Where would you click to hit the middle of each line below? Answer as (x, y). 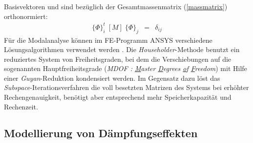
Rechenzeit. (21, 106)
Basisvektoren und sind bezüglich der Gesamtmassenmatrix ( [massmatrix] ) (116, 6)
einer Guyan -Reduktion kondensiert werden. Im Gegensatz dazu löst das (112, 78)
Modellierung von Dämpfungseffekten (101, 133)
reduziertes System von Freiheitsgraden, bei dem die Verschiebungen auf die (118, 59)
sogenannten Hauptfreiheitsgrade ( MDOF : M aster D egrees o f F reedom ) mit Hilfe (126, 68)
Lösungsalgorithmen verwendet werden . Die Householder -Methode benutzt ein (122, 49)
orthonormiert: (26, 16)
